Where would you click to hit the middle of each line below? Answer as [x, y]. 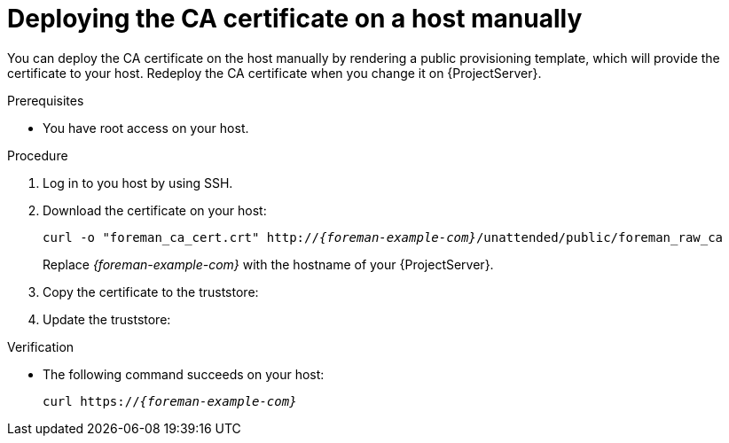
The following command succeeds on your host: [184, 374]
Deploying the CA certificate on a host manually [295, 19]
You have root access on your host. [146, 128]
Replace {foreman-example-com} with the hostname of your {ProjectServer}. [268, 264]
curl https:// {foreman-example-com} [170, 401]
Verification [41, 346]
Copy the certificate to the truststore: [151, 291]
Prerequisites [46, 100]
